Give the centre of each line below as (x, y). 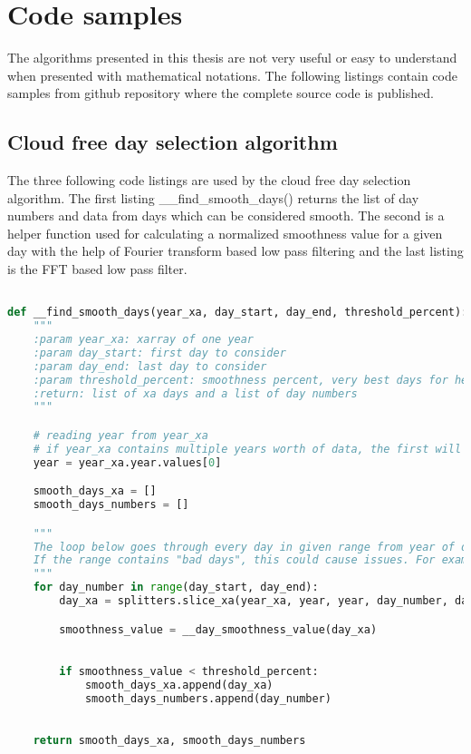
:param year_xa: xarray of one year (144, 340)
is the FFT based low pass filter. (97, 269)
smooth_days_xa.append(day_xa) (179, 685)
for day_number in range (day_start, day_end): (176, 588)
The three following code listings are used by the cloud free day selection (209, 180)
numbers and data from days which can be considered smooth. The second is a (226, 215)
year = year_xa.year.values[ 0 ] (127, 462)
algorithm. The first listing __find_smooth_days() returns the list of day (213, 197)
